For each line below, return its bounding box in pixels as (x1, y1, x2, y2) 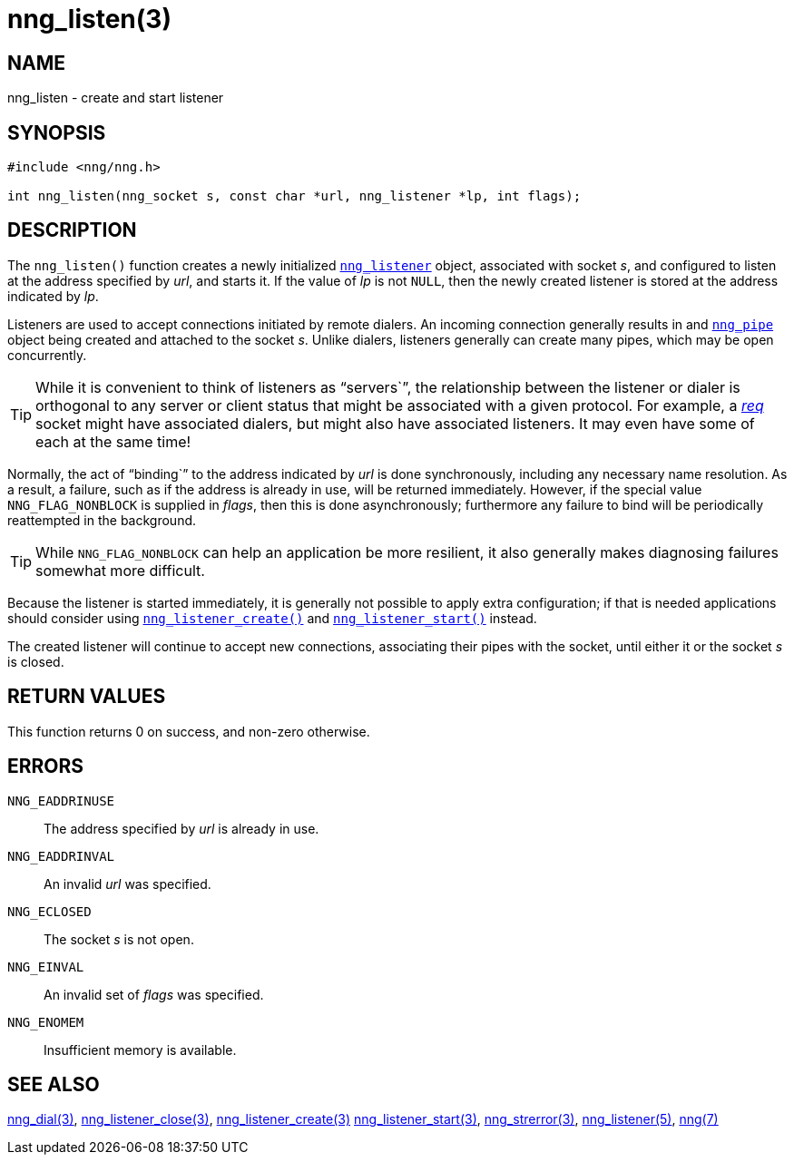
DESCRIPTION (7, 219, 137, 242)
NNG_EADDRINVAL (7, 848, 115, 864)
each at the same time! (35, 432, 191, 451)
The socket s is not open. (44, 931, 194, 947)
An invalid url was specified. (44, 875, 211, 892)
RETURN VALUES (7, 685, 166, 708)
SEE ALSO (7, 1072, 100, 1096)
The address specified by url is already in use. (44, 820, 319, 836)
